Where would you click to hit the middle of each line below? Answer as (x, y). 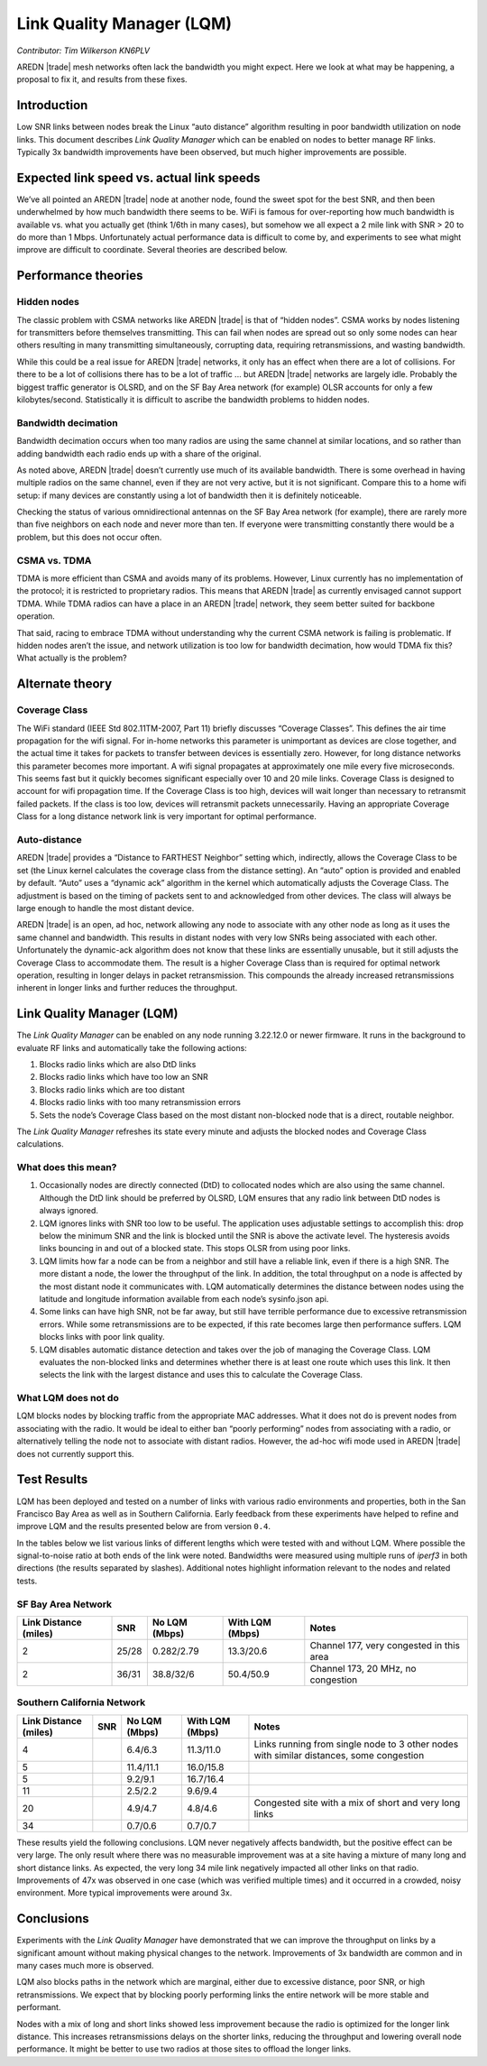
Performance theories (80, 276)
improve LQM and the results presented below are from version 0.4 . (143, 1526)
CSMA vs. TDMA (54, 560)
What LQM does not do (68, 1398)
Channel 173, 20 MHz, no (363, 1669)
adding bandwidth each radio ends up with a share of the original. (139, 453)
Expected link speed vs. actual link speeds (138, 177)
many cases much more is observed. (85, 1966)
